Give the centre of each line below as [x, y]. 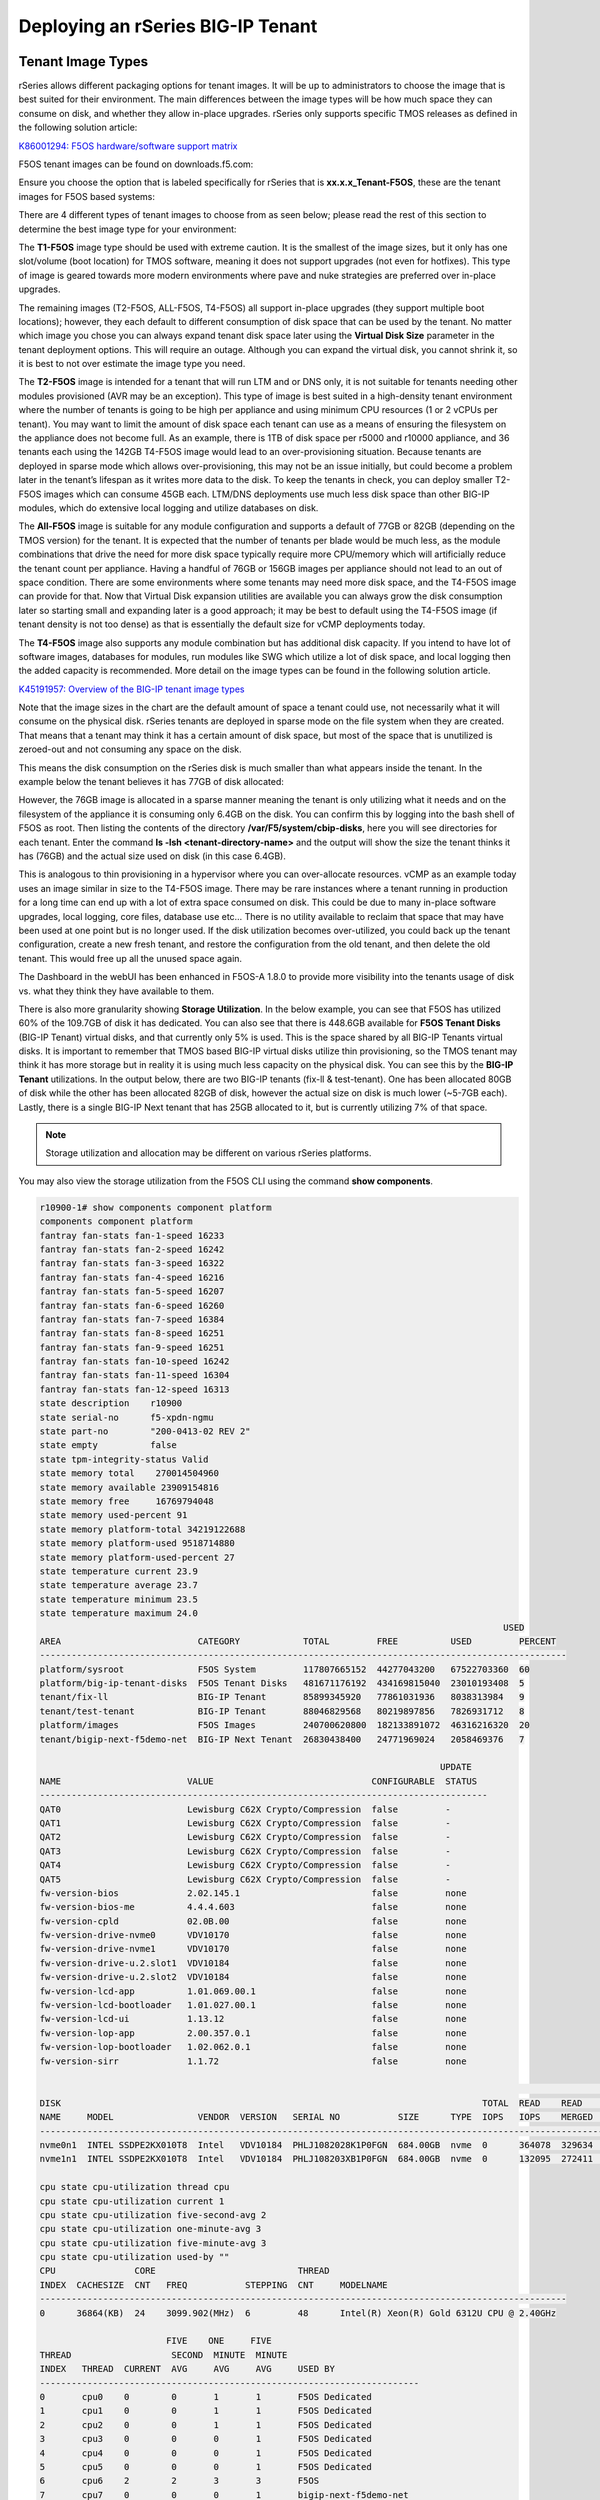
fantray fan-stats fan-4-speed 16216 [132, 1277]
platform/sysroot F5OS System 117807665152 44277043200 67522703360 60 [284, 1669]
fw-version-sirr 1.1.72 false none [253, 2061]
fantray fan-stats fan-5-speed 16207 [132, 1291]
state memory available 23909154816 [129, 1487]
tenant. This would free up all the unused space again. [130, 958]
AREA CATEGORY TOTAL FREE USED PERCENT [298, 1641]
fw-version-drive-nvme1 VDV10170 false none [253, 1949]
